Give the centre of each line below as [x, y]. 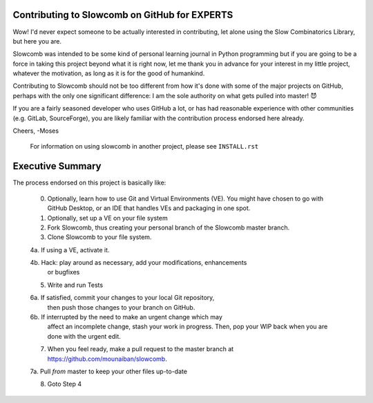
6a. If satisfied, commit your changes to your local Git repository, [122, 298]
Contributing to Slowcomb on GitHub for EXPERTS [123, 15]
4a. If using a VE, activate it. [70, 250]
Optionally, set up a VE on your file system [108, 218]
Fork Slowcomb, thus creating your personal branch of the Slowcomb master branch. [169, 227]
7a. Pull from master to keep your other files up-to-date [109, 371]
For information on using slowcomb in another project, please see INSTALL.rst [144, 147]
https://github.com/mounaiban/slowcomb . [107, 359]
